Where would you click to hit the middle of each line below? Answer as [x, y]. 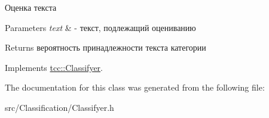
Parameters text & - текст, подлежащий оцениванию [100, 27]
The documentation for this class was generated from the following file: [135, 87]
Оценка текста [31, 7]
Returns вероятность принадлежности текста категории [106, 47]
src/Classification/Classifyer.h [59, 107]
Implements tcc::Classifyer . [54, 67]
